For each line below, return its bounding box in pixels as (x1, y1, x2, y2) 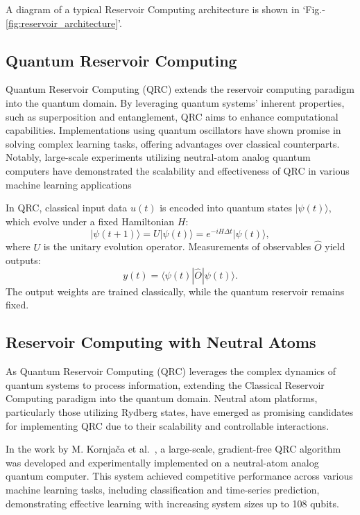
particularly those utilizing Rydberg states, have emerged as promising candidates (6, 404, 354, 419)
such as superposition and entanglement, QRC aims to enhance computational (6, 109, 338, 123)
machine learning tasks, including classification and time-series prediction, (6, 482, 320, 496)
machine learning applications (6, 177, 132, 191)
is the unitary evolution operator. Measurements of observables (43, 239, 311, 254)
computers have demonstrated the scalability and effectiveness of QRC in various (6, 163, 350, 177)
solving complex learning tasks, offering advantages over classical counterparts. (6, 136, 340, 150)
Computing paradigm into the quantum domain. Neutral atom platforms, (6, 391, 318, 405)
